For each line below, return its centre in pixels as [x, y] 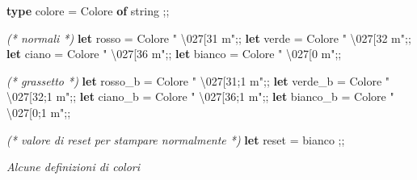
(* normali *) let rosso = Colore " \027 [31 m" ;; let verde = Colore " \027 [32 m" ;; [209, 38]
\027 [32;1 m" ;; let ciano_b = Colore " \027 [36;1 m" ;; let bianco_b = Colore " [200, 96]
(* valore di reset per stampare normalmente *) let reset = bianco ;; [176, 139]
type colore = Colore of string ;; [88, 10]
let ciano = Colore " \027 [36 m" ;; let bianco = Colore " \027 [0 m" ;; [174, 54]
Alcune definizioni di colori [74, 167]
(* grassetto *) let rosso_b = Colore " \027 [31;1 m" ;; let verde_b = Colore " [198, 80]
